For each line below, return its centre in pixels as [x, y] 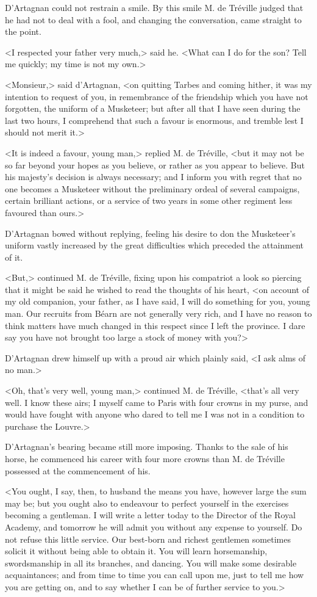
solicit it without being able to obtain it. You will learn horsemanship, [136, 551]
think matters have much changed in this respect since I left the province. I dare [155, 325]
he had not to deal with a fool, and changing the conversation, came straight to [153, 19]
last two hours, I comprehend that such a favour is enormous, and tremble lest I [154, 120]
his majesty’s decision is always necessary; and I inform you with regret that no [153, 177]
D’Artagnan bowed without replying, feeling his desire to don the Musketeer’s [150, 233]
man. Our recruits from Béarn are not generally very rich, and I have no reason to [158, 313]
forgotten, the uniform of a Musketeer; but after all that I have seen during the [153, 108]
